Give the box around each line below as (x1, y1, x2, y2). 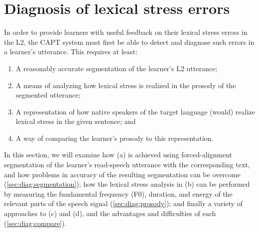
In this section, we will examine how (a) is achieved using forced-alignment (4, 149, 233, 160)
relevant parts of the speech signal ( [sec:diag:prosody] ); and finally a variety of (4, 198, 243, 209)
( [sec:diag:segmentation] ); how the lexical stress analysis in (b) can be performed (4, 179, 250, 189)
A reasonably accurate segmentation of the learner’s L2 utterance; (15, 63, 218, 73)
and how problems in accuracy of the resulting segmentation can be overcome (4, 169, 241, 179)
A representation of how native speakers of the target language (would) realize (15, 106, 255, 116)
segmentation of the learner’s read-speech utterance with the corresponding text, (4, 159, 250, 170)
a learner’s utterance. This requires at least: (4, 46, 137, 57)
